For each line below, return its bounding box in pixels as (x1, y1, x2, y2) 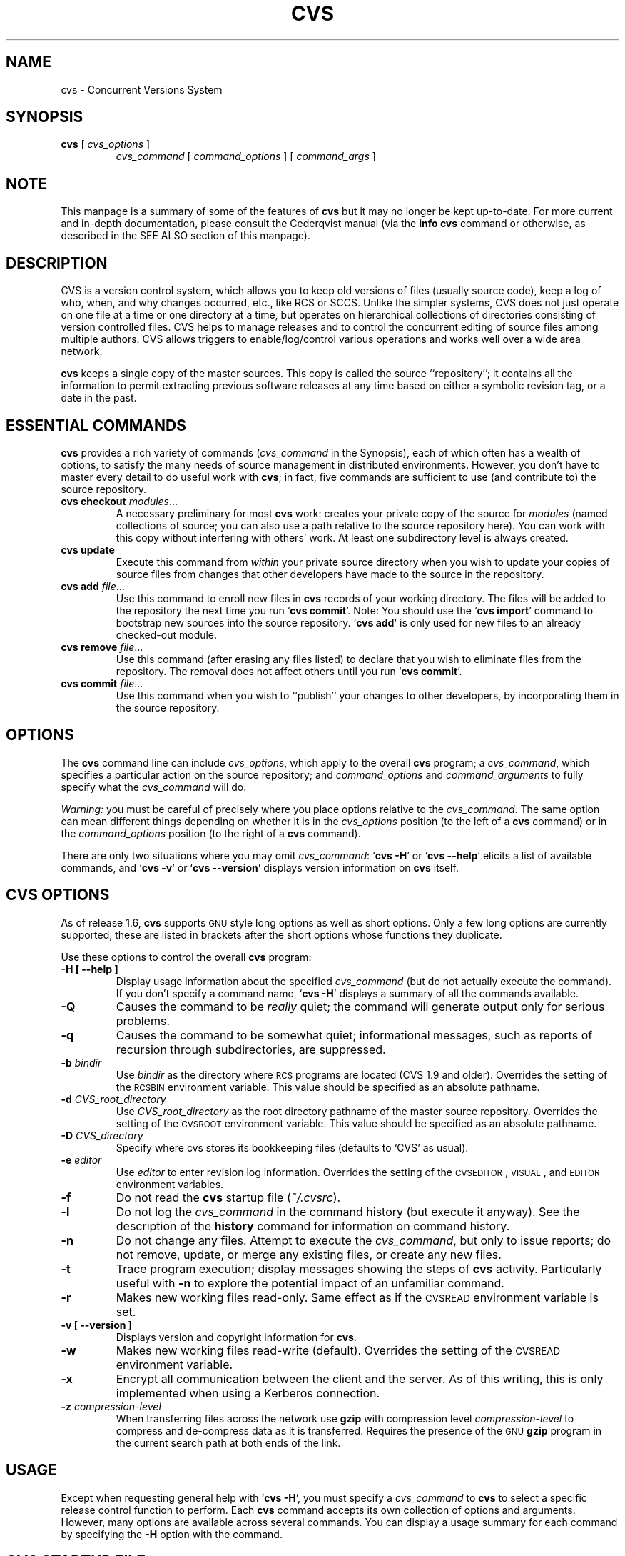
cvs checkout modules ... (61, 494, 178, 507)
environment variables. (116, 1177, 224, 1190)
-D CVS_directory (61, 1129, 143, 1142)
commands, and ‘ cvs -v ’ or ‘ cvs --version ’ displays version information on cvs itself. (61, 861, 459, 874)
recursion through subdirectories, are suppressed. (116, 1042, 386, 1057)
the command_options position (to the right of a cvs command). (61, 827, 361, 839)
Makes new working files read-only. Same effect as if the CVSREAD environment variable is (116, 1290, 599, 1305)
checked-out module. (116, 628, 218, 641)
